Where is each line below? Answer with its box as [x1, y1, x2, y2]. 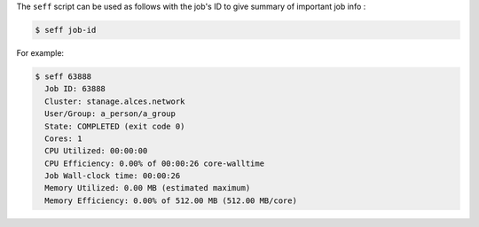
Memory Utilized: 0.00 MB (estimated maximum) [44, 183, 251, 193]
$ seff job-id [35, 25, 97, 35]
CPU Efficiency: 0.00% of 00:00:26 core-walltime [44, 158, 265, 168]
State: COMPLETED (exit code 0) [44, 121, 185, 131]
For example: [16, 47, 65, 58]
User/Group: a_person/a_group [44, 109, 177, 119]
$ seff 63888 [35, 71, 92, 82]
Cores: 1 [44, 133, 82, 144]
